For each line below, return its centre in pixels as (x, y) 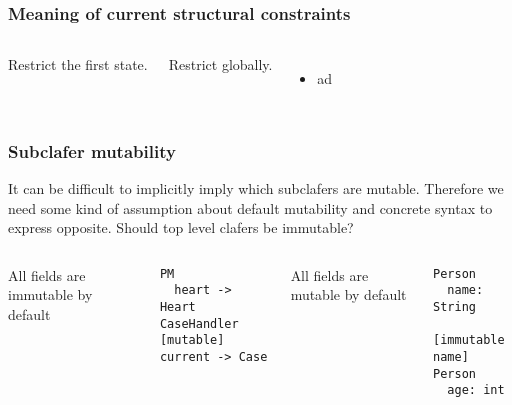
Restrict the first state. (78, 64)
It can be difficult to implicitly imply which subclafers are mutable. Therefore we (256, 188)
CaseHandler (199, 323)
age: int (476, 390)
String (454, 307)
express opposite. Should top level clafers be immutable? (181, 227)
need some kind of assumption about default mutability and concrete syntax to (250, 207)
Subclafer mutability (92, 150)
